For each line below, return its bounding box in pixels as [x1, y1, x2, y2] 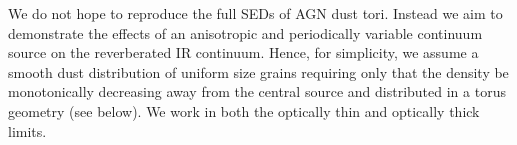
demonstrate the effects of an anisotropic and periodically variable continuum [8, 22, 483, 43]
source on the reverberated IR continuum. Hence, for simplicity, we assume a [8, 42, 479, 63]
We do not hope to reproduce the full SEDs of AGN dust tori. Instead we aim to [8, 3, 503, 23]
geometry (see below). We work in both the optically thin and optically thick [8, 100, 480, 121]
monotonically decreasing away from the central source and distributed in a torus [8, 81, 506, 102]
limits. [8, 120, 47, 141]
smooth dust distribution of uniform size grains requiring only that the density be [8, 61, 509, 82]
